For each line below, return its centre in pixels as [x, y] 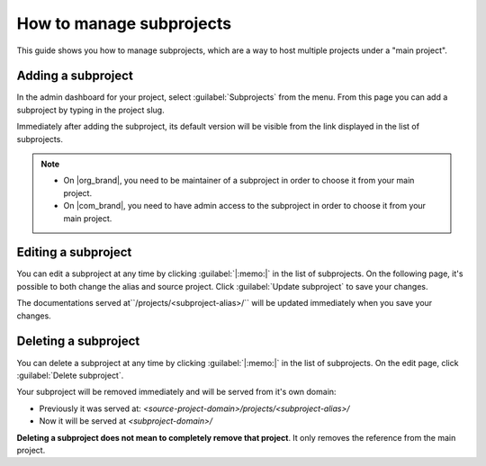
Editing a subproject [74, 252]
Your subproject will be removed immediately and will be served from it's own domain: [176, 392]
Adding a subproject [75, 76]
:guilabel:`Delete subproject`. [70, 375]
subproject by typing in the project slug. [91, 110]
